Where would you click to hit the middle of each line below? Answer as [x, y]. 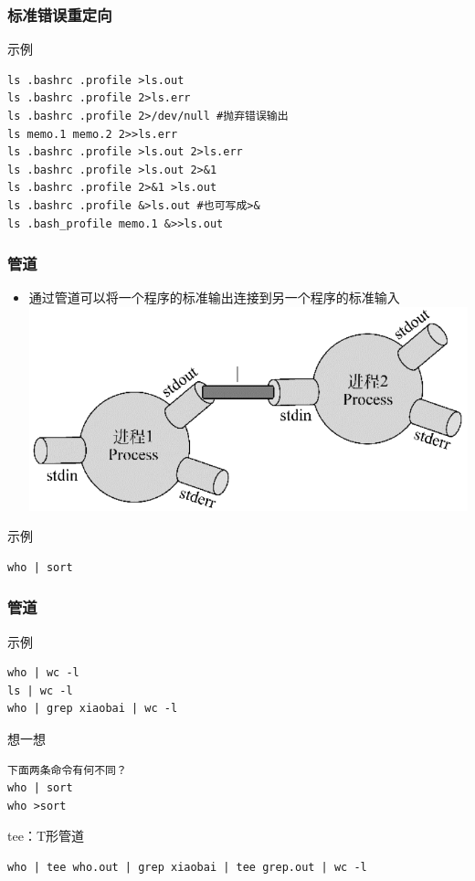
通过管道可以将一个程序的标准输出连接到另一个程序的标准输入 [214, 297]
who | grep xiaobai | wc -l [93, 709]
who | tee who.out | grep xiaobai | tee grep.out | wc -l [187, 867]
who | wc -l [43, 673]
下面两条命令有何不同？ [67, 770]
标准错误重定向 [60, 14]
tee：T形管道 [46, 836]
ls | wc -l [40, 690]
